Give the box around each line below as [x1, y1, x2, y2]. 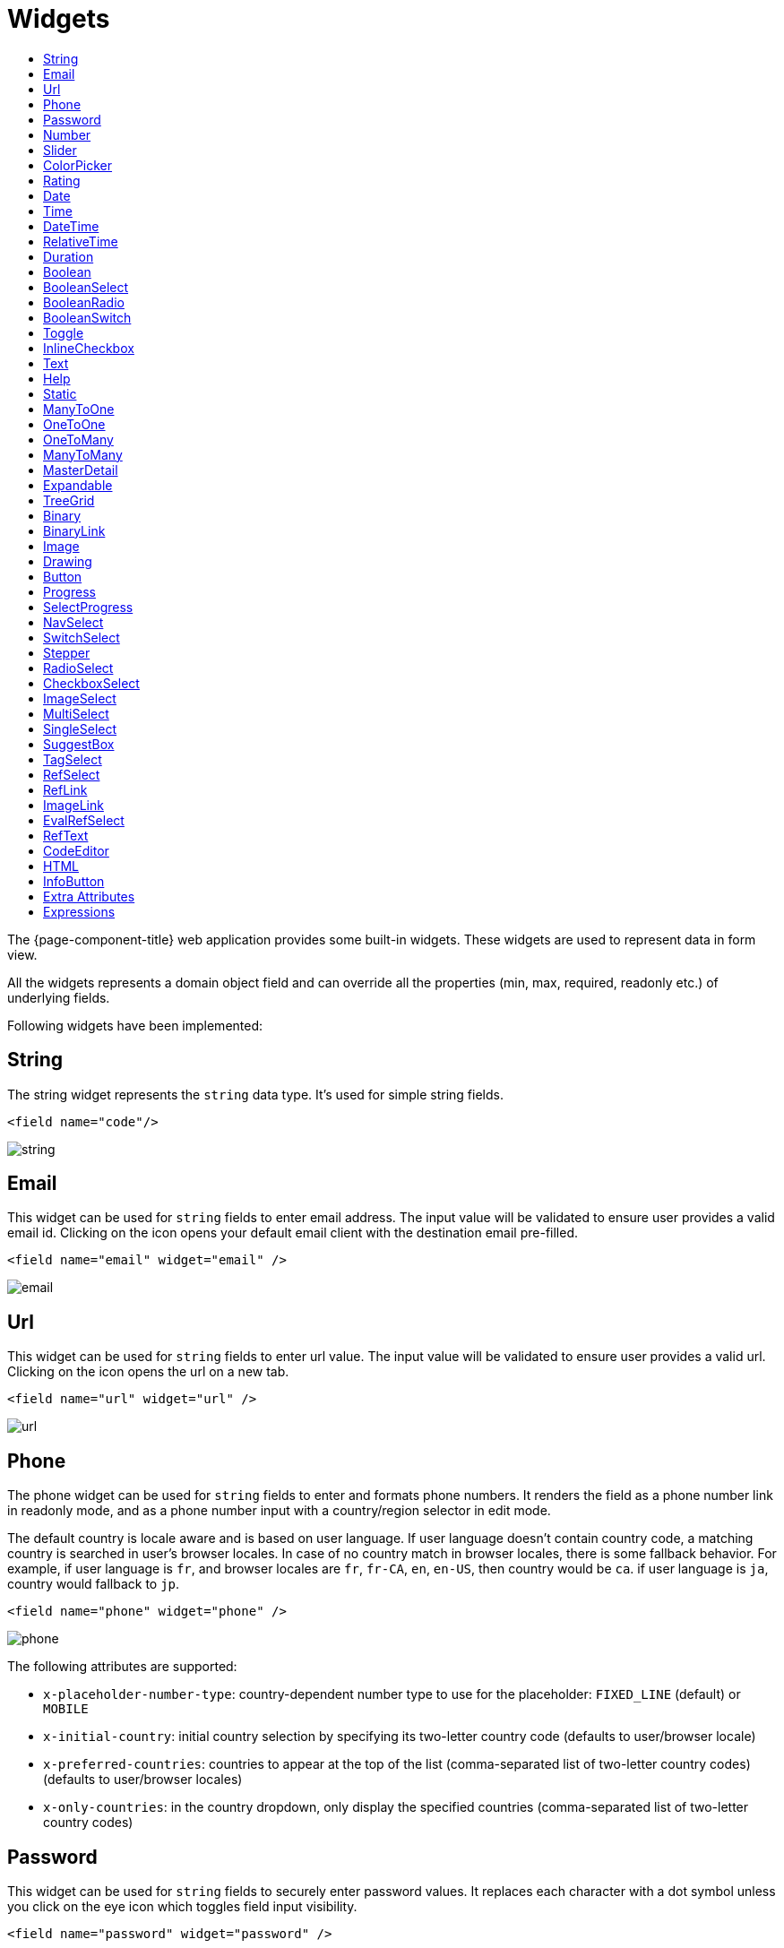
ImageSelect [43, 690, 116, 706]
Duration [43, 248, 94, 264]
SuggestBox [43, 736, 115, 752]
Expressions [43, 903, 116, 919]
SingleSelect [43, 720, 117, 737]
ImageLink [43, 797, 104, 813]
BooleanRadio [43, 294, 125, 310]
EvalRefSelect [43, 812, 125, 828]
